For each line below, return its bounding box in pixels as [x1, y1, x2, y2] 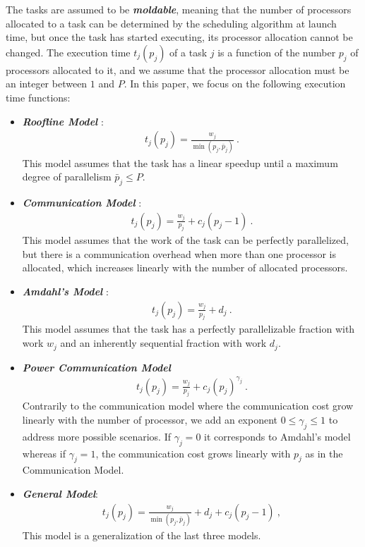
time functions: [6, 90, 71, 104]
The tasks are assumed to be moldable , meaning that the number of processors [6, 2, 352, 16]
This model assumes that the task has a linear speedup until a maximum [22, 155, 338, 170]
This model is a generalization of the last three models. [22, 527, 261, 542]
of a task [169, 44, 208, 59]
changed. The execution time [6, 44, 131, 59]
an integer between [6, 76, 88, 91]
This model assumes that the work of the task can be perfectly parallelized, [22, 233, 349, 247]
